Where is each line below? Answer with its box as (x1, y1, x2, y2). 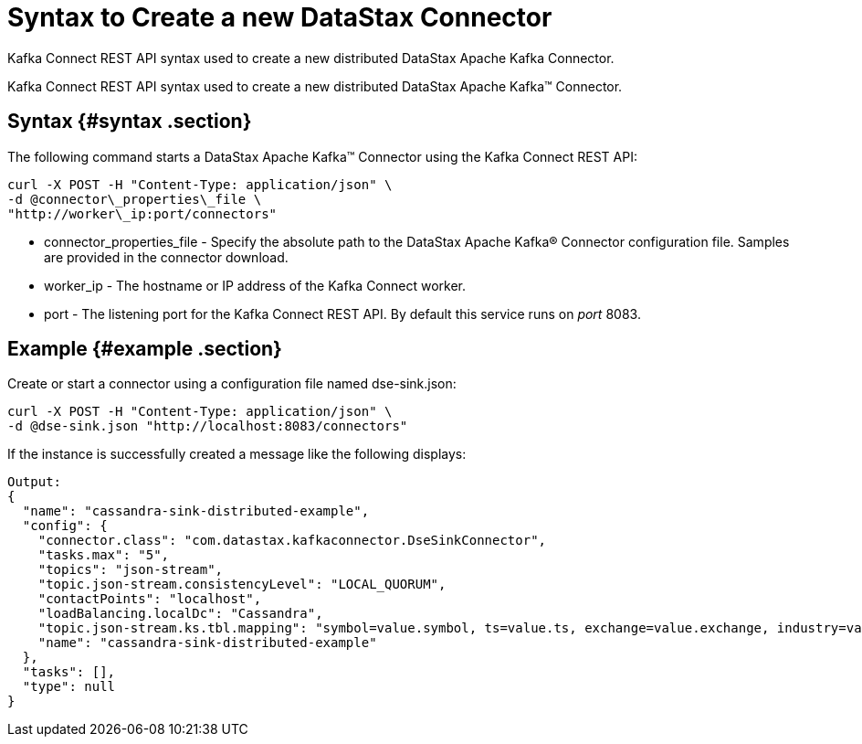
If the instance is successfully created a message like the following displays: (7, 446, 467, 462)
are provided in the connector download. (44, 249, 289, 265)
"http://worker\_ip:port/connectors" (7, 206, 278, 221)
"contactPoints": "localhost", (37, 591, 262, 607)
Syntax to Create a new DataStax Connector (7, 2, 552, 33)
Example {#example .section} (7, 337, 282, 361)
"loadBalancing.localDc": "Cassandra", (37, 606, 323, 622)
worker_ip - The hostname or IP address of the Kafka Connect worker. (44, 277, 467, 293)
